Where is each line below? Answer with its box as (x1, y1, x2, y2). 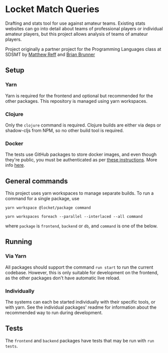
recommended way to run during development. (5, 310, 103, 316)
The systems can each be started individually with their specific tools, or (5, 299, 156, 305)
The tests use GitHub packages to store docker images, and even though (5, 151, 157, 157)
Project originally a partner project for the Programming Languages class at (5, 46, 161, 52)
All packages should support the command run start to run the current (5, 264, 153, 270)
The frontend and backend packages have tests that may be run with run (5, 337, 154, 343)
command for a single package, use (5, 196, 79, 202)
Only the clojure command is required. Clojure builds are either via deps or (5, 122, 161, 128)
